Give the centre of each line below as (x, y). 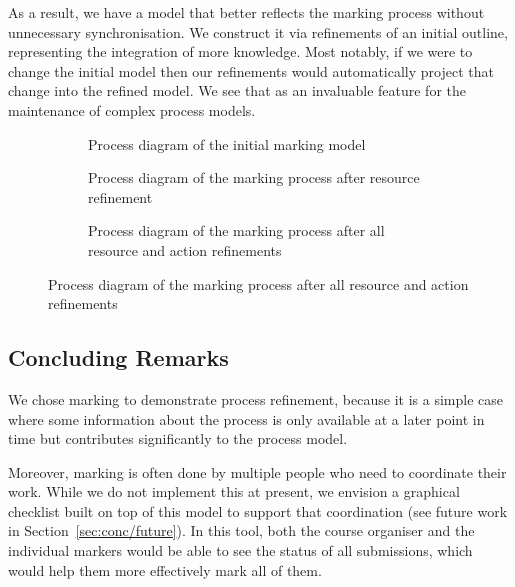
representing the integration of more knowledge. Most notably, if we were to (240, 51)
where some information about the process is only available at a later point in (246, 418)
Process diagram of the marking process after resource (254, 177)
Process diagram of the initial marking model (227, 143)
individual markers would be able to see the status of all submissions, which (240, 550)
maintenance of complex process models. (132, 109)
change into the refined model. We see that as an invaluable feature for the (237, 90)
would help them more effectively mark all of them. (165, 569)
